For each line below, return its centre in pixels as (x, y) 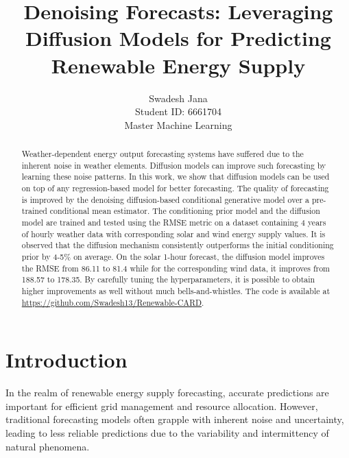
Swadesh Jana (178, 98)
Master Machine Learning (178, 124)
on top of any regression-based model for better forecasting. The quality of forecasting (175, 188)
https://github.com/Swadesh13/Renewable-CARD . (113, 302)
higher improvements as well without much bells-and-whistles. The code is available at (176, 290)
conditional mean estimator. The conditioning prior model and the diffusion (185, 211)
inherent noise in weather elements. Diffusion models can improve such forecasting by (174, 165)
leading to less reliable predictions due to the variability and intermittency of (167, 432)
